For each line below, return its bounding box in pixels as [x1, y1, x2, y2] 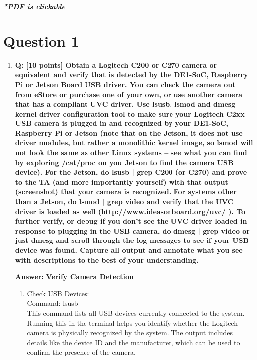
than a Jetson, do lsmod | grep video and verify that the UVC [15, 196, 234, 207]
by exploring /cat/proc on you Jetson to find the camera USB [15, 157, 234, 167]
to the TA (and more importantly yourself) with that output [15, 176, 228, 187]
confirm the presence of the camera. [27, 347, 136, 357]
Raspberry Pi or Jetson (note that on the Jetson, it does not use [15, 127, 243, 138]
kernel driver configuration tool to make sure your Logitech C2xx [15, 108, 245, 119]
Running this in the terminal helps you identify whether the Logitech [27, 317, 238, 328]
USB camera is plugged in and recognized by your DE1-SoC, [15, 118, 229, 128]
